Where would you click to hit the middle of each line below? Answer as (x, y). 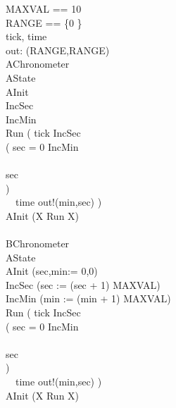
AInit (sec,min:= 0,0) (52, 271)
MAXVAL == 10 (44, 8)
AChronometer (38, 64)
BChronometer (38, 243)
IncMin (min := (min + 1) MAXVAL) (88, 298)
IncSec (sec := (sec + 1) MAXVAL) (83, 284)
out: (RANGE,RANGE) (58, 50)
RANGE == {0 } (44, 22)
